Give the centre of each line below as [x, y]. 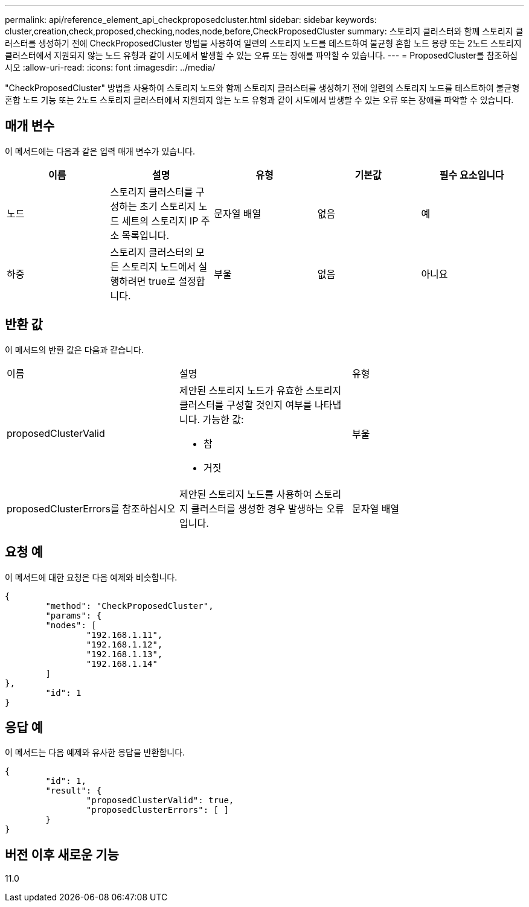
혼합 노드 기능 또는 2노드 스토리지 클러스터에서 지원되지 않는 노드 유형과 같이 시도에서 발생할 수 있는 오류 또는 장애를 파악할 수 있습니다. [259, 100]
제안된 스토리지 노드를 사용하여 [245, 494]
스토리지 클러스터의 [152, 252]
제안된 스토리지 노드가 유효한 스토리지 [260, 390]
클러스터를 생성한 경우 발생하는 [257, 508]
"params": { [74, 615]
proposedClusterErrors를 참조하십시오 [91, 508]
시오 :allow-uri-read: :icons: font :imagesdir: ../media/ [110, 67]
